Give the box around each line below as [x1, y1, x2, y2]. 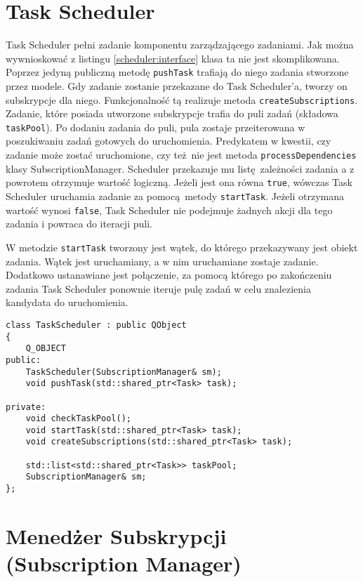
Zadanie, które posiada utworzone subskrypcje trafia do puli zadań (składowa [6, 106, 338, 121]
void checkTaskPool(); [25, 414, 131, 424]
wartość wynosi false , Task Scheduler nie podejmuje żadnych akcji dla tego [6, 202, 333, 217]
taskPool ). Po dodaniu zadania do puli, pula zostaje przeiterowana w [6, 119, 305, 134]
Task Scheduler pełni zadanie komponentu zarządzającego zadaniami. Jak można [6, 37, 354, 52]
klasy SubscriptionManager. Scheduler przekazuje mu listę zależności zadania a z [6, 161, 355, 176]
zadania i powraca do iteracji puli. [6, 216, 152, 231]
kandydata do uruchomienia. [6, 295, 128, 310]
